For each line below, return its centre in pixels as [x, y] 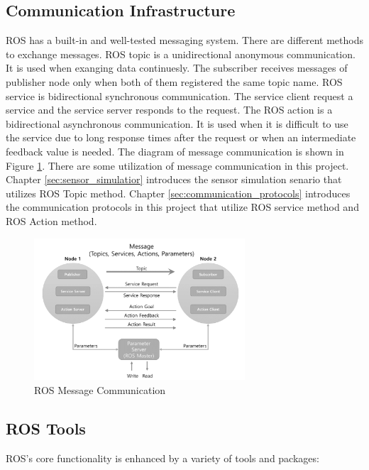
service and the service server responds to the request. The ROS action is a [169, 110]
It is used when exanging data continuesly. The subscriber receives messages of [177, 68]
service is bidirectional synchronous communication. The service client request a [180, 95]
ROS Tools [46, 428]
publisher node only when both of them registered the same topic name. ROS [174, 81]
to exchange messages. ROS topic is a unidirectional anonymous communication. [181, 54]
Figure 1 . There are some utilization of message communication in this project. [177, 165]
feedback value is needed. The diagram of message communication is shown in [175, 151]
